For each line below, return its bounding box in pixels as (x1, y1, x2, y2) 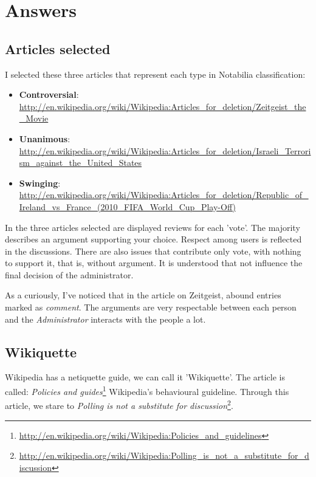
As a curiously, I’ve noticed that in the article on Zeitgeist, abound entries (5, 289, 281, 301)
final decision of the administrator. (5, 268, 134, 281)
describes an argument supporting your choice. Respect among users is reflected (5, 233, 302, 245)
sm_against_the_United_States (19, 156, 142, 169)
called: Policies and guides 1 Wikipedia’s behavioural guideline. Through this (5, 383, 289, 397)
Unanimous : (19, 132, 70, 145)
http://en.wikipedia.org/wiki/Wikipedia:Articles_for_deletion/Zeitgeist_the (19, 100, 306, 112)
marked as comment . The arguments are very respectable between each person (5, 301, 297, 314)
